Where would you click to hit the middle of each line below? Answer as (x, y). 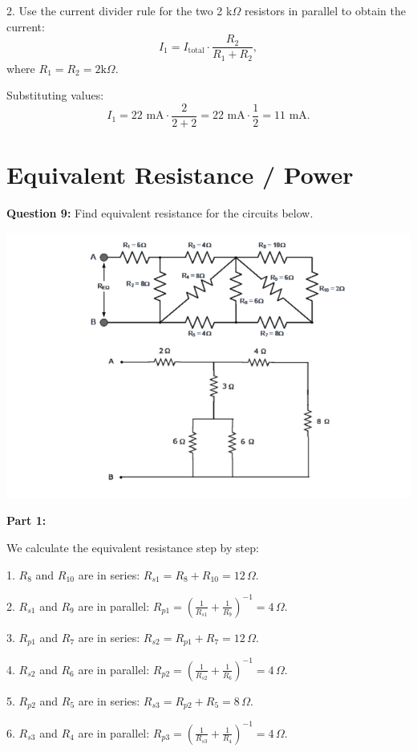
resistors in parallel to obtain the (325, 10)
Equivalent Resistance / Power (180, 175)
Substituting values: (55, 95)
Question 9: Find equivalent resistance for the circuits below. (160, 213)
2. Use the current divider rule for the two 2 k (119, 10)
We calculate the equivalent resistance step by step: (133, 548)
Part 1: (26, 520)
